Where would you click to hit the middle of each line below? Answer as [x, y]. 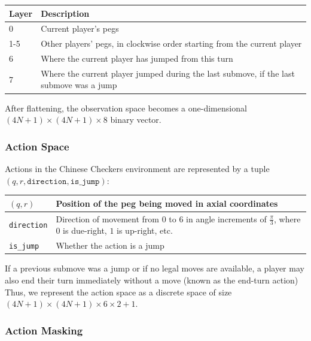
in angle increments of [226, 218]
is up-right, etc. [145, 230]
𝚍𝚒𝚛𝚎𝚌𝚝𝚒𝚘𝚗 [47, 181]
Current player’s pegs [80, 28]
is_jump [24, 247]
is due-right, [85, 230]
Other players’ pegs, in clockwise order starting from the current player [171, 43]
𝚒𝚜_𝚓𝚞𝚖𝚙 [85, 181]
